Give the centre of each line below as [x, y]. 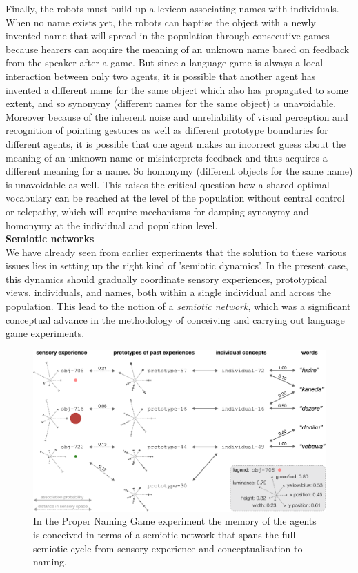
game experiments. [45, 333]
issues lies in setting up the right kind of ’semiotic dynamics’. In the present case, [177, 265]
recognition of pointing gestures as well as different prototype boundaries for [167, 130]
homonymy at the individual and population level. [112, 225]
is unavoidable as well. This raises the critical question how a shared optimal [168, 184]
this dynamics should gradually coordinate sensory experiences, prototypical [166, 279]
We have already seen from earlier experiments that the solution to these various [176, 252]
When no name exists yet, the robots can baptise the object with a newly [161, 22]
